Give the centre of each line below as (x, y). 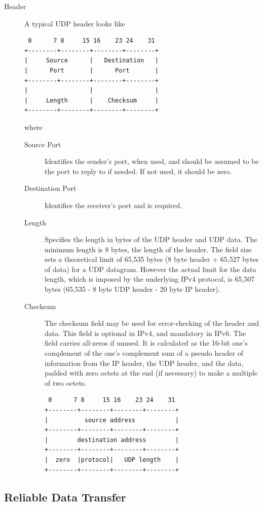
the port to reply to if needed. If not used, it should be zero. (138, 171)
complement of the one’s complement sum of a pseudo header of (144, 353)
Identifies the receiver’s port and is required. (114, 205)
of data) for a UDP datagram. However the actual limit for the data (151, 269)
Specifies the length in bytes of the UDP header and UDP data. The (151, 239)
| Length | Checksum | (91, 100)
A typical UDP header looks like (75, 23)
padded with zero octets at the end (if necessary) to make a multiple (151, 373)
